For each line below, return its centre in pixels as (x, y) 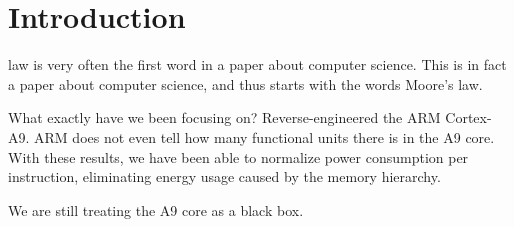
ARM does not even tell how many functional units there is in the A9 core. (264, 136)
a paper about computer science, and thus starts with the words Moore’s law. (245, 83)
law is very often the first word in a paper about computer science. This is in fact (257, 64)
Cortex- (468, 117)
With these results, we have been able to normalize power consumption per (238, 156)
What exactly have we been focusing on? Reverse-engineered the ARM (224, 117)
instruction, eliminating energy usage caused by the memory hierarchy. (224, 176)
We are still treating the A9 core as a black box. (156, 209)
